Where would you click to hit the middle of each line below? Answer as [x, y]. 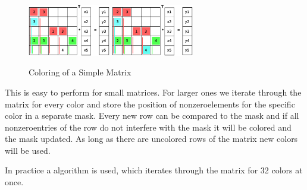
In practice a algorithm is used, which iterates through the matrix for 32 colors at [154, 170]
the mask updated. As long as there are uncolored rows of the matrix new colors [151, 139]
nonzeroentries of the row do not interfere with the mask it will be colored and [148, 127]
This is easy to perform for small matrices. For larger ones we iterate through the [153, 92]
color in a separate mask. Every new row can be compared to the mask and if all [152, 115]
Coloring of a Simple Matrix [80, 72]
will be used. [28, 150]
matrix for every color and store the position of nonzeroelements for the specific [150, 104]
